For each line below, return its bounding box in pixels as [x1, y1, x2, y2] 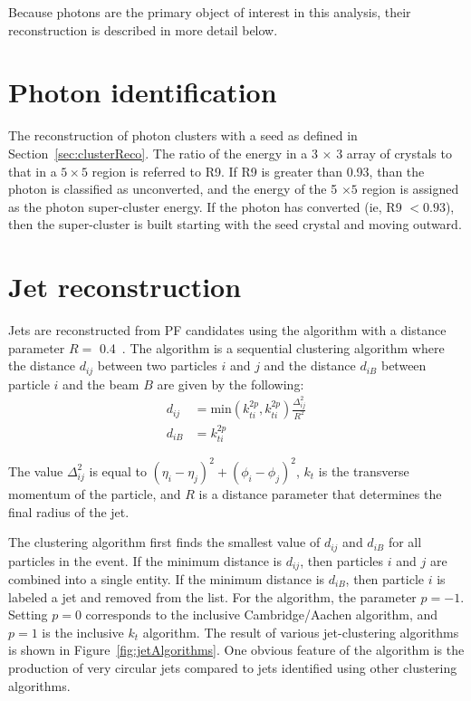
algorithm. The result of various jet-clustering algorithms [142, 622, 459, 641]
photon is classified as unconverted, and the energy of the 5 [8, 179, 338, 198]
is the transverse [318, 461, 409, 480]
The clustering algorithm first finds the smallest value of [8, 533, 321, 552]
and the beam [62, 374, 139, 393]
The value [8, 461, 63, 480]
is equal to [89, 461, 147, 480]
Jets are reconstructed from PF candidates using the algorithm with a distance [8, 321, 447, 339]
